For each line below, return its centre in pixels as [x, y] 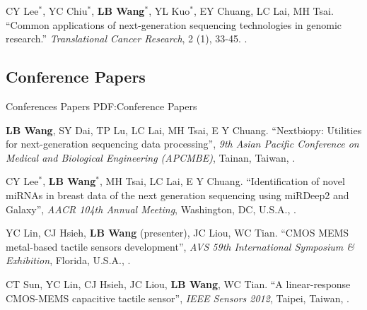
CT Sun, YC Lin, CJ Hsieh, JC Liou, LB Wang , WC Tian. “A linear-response [178, 284]
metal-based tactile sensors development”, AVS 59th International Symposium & [180, 246]
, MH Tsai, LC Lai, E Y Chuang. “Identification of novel [222, 181]
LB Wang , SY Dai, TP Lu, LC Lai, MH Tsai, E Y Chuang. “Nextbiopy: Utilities [184, 130]
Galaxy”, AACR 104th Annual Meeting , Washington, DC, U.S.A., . [151, 209]
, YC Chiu [65, 11]
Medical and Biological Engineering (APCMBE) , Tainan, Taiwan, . [151, 157]
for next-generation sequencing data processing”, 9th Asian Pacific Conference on [182, 144]
